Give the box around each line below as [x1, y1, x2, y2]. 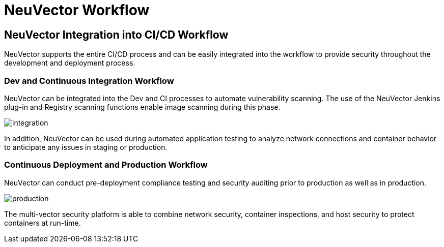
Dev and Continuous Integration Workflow [4, 75, 174, 86]
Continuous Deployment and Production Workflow [4, 160, 208, 170]
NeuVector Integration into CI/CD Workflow [4, 28, 229, 41]
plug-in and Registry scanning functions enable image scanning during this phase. [4, 102, 281, 111]
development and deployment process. [4, 58, 135, 68]
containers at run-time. [4, 218, 81, 227]
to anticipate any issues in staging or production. [4, 142, 168, 151]
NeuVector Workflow [4, 2, 150, 19]
